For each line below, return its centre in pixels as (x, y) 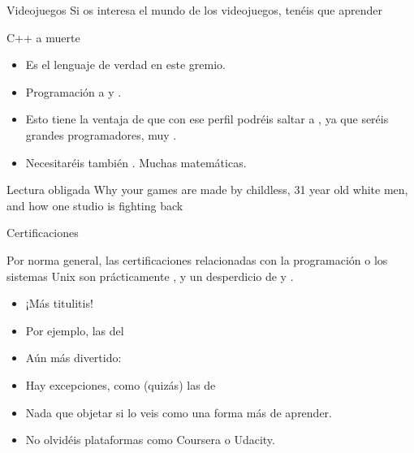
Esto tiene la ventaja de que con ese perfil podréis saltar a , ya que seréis (207, 119)
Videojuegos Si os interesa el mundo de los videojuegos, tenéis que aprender (194, 10)
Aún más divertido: (73, 358)
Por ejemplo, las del (75, 330)
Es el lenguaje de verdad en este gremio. (125, 65)
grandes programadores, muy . (101, 134)
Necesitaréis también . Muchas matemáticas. (136, 162)
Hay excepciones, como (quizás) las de (121, 384)
